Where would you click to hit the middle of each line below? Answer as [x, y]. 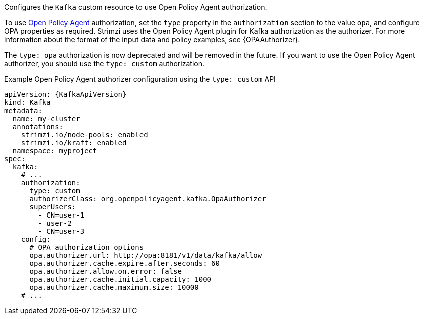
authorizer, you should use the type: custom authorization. [104, 64]
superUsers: [53, 207]
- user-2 [55, 223]
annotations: [38, 127]
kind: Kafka [27, 102]
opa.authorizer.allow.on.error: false [106, 271]
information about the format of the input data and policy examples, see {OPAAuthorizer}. [152, 39]
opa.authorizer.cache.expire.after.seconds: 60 [124, 263]
